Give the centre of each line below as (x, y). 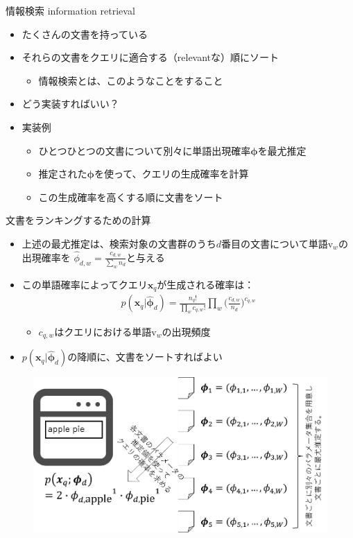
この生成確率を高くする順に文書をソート (131, 197)
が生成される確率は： (206, 285)
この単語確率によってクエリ (85, 285)
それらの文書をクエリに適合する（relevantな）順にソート (150, 57)
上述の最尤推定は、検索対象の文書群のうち (119, 243)
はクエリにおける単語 (103, 331)
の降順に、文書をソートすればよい (145, 357)
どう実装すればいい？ (70, 104)
